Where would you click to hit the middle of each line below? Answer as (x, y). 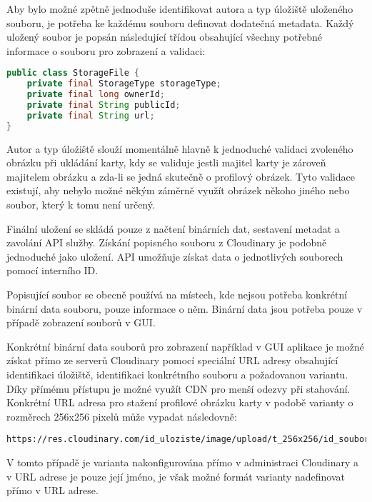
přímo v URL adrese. (52, 490)
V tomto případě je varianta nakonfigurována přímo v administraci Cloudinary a (183, 462)
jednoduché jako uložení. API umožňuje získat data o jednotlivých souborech (175, 256)
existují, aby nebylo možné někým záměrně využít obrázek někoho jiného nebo (178, 190)
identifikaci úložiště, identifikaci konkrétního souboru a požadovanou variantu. (177, 374)
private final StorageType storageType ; (124, 84)
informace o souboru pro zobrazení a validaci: (106, 50)
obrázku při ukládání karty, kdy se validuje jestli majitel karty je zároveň (166, 162)
